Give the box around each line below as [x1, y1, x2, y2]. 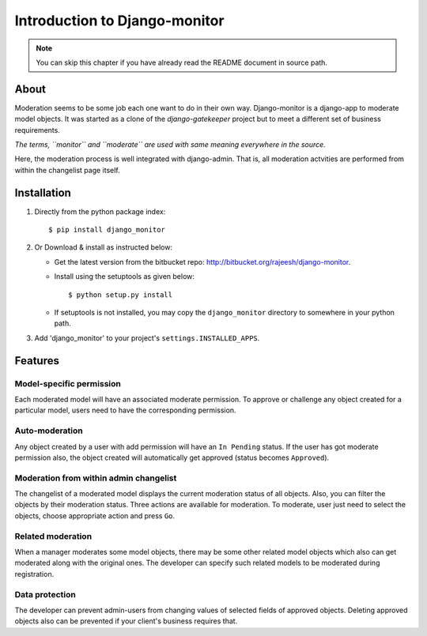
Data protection [14, 589, 77, 600]
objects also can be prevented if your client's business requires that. [14, 616, 238, 626]
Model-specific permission [14, 378, 122, 389]
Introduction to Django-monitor [14, 12, 225, 29]
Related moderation [14, 530, 93, 541]
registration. [14, 569, 55, 578]
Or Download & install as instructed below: [34, 243, 173, 252]
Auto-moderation [14, 425, 83, 436]
